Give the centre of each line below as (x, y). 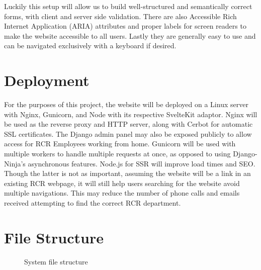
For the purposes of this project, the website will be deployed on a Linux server (126, 104)
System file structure (56, 261)
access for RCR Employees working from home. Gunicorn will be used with (120, 144)
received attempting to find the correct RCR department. (93, 203)
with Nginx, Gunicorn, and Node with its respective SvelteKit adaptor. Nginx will (131, 114)
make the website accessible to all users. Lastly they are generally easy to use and (130, 35)
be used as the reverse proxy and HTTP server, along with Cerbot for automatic (128, 124)
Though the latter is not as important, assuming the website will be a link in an (127, 173)
